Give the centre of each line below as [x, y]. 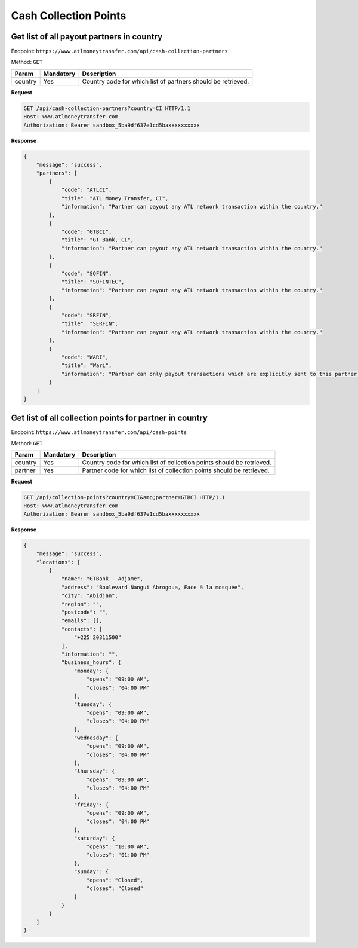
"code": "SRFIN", [87, 315]
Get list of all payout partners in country [87, 37]
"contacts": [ [82, 629]
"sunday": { [91, 872]
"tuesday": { [93, 704]
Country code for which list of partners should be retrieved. [166, 81]
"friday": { [91, 805]
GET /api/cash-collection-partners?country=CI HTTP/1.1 [107, 108]
